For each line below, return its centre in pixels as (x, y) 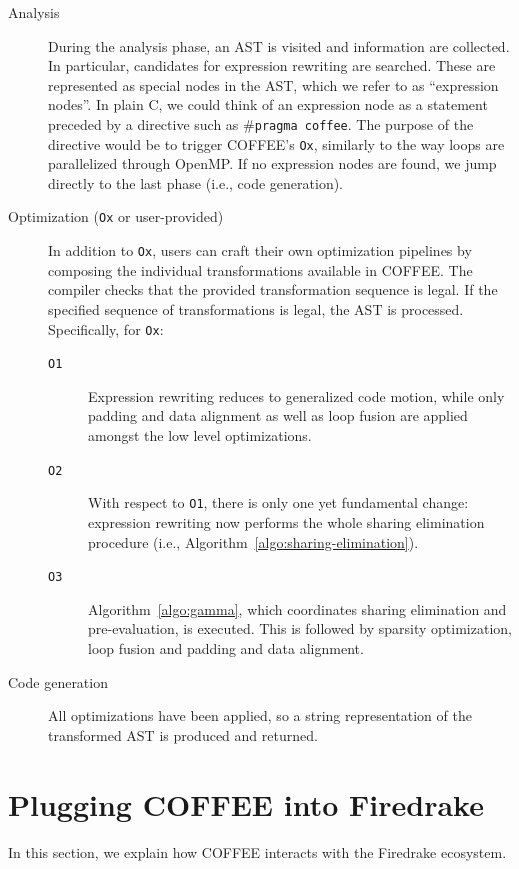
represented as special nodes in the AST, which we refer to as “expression (273, 84)
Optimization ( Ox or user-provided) (116, 216)
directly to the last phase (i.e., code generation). (196, 182)
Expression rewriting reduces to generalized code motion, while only (296, 395)
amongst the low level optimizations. (200, 435)
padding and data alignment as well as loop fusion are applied (278, 415)
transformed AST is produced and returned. (183, 734)
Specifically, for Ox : (106, 328)
